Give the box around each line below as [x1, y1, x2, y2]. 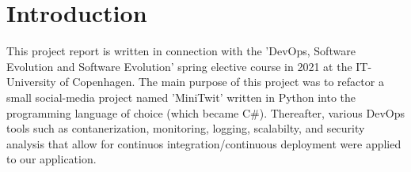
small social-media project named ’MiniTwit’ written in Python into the [6, 88, 356, 105]
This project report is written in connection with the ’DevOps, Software [6, 43, 356, 59]
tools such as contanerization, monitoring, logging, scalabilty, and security [6, 120, 365, 136]
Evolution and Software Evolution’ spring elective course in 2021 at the [6, 58, 352, 74]
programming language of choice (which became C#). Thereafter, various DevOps [6, 104, 405, 121]
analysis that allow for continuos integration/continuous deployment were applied [6, 135, 401, 151]
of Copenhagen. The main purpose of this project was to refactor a [59, 73, 384, 90]
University [6, 73, 56, 90]
